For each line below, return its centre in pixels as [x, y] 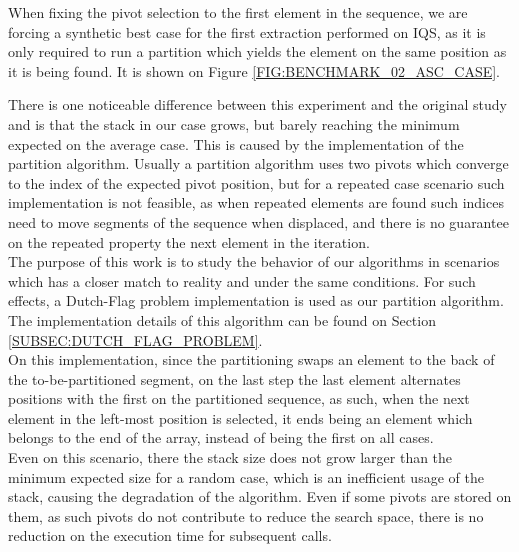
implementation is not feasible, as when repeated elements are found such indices [256, 202]
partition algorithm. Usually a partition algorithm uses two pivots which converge [258, 163]
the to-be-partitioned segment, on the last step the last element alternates [234, 378]
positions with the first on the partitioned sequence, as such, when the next [239, 398]
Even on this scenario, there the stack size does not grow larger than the [230, 457]
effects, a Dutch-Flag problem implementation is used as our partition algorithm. [256, 300]
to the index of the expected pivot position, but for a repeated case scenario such [256, 182]
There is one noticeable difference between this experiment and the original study [257, 104]
